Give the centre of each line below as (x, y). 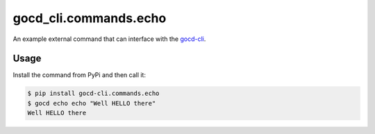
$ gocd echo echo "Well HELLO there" (92, 103)
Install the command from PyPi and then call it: (79, 75)
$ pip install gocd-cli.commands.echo (93, 93)
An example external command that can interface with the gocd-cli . (109, 39)
